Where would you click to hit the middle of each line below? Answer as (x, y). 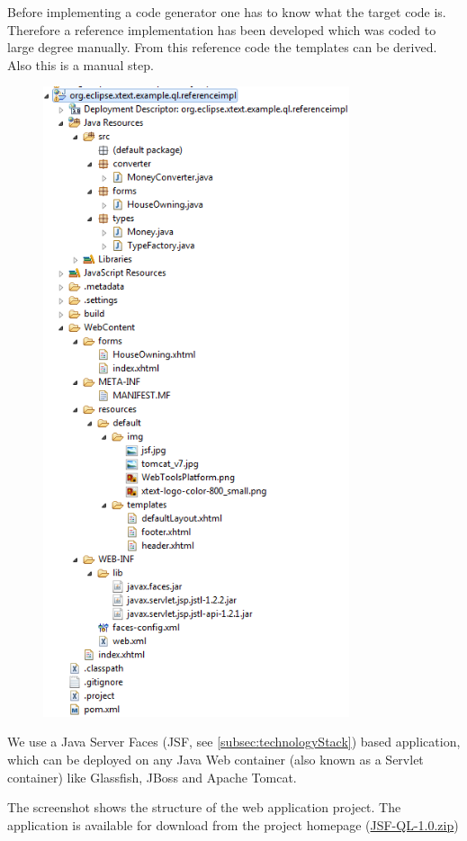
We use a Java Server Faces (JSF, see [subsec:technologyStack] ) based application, (234, 742)
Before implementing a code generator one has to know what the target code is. (227, 12)
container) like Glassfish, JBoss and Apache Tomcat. (152, 777)
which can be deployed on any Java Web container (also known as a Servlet (216, 760)
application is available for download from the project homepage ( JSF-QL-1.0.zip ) (233, 824)
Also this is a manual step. (81, 64)
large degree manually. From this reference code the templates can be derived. (222, 47)
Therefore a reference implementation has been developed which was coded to (222, 29)
